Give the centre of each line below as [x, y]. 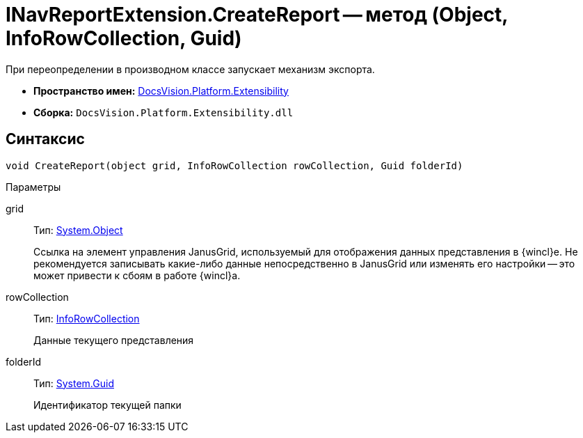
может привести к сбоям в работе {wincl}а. [137, 275]
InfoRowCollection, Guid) [124, 38]
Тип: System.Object [78, 230]
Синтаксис [45, 139]
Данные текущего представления [114, 340]
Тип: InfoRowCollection [87, 318]
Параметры [33, 187]
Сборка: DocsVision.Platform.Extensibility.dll [163, 112]
